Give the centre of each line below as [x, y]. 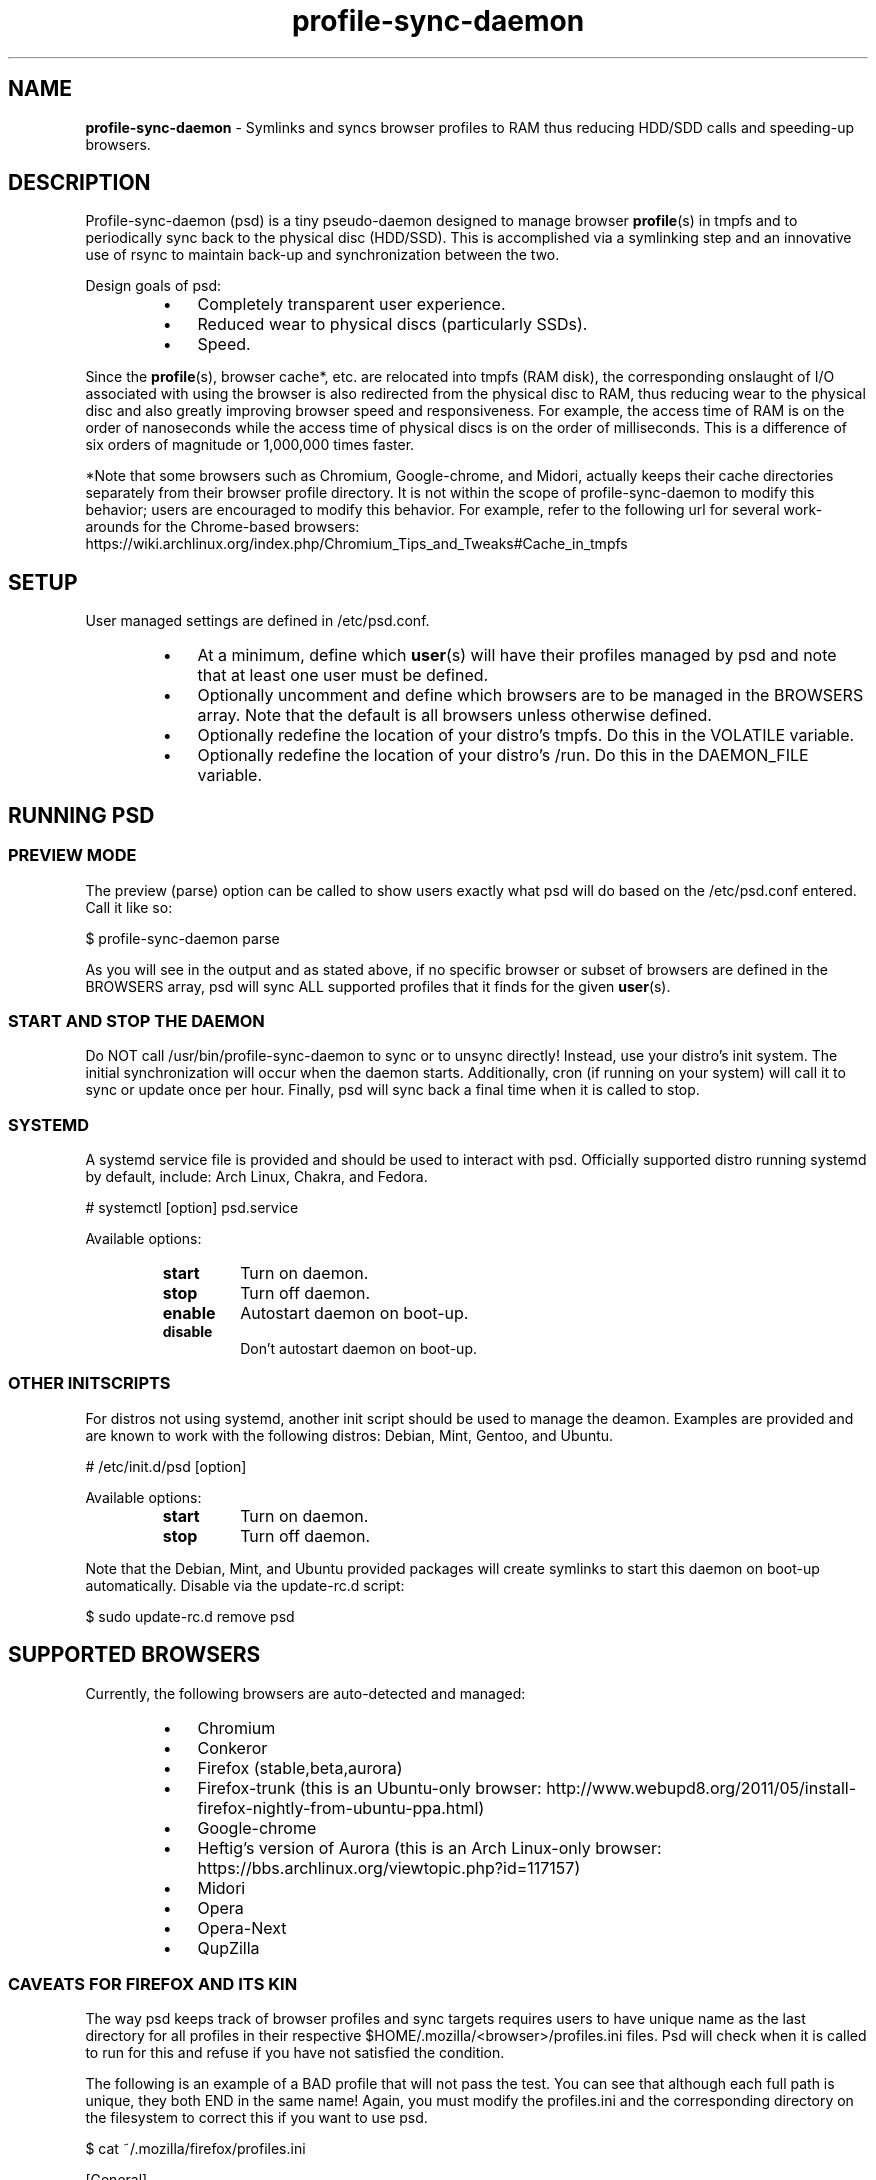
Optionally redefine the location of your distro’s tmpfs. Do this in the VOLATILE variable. [526, 735]
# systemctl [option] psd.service [192, 1207]
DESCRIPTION [79, 183]
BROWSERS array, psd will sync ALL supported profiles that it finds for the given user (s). [378, 986]
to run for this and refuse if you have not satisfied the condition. [295, 2053]
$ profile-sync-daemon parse [182, 938]
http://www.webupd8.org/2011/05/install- [701, 1787]
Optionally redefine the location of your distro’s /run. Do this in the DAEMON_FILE [503, 755]
